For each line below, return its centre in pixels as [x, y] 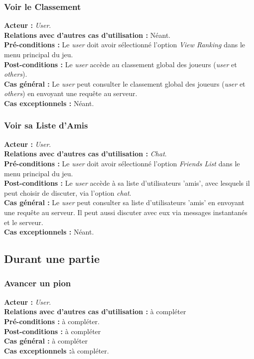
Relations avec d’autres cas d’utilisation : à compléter [95, 311]
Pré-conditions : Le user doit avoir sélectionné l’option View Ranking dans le [125, 45]
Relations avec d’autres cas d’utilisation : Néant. [87, 35]
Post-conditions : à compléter [53, 331]
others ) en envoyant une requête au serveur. [71, 93]
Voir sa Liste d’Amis [46, 125]
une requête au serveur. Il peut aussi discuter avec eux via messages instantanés [126, 212]
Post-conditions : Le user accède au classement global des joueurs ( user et [121, 64]
